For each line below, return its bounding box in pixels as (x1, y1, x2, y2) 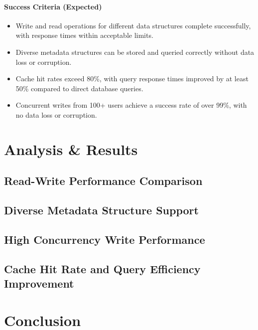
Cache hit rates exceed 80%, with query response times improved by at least (15, 73, 249, 84)
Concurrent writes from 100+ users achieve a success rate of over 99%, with (15, 100, 247, 110)
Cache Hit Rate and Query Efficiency (4, 261, 201, 276)
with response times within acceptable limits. (15, 30, 153, 40)
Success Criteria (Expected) (4, 1, 102, 11)
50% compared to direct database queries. (15, 83, 143, 93)
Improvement (4, 276, 74, 291)
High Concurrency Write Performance (4, 231, 205, 247)
